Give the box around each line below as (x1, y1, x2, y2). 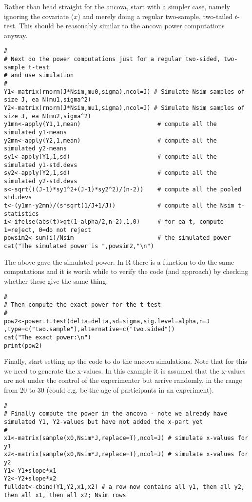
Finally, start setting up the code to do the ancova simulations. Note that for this (4, 356, 247, 366)
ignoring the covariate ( (4, 11, 74, 21)
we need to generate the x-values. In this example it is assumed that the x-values (4, 365, 246, 376)
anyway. (4, 30, 28, 40)
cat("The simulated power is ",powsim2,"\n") (4, 243, 154, 250)
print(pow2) (4, 342, 42, 349)
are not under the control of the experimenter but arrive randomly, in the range (4, 375, 242, 385)
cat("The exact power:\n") (4, 334, 91, 341)
